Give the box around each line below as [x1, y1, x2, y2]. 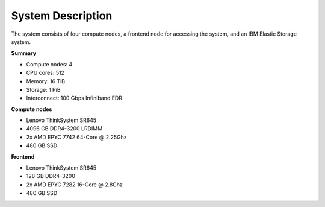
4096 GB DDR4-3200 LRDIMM [26, 125, 103, 132]
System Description [11, 9, 113, 22]
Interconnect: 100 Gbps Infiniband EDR [26, 94, 123, 102]
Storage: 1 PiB [26, 86, 61, 93]
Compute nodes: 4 [26, 60, 73, 68]
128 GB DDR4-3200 [26, 173, 75, 180]
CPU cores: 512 [26, 69, 65, 77]
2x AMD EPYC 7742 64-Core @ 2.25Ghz [26, 133, 128, 141]
